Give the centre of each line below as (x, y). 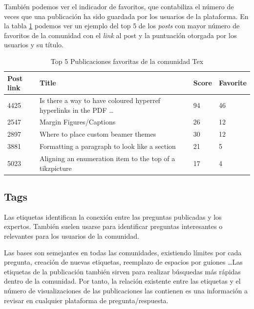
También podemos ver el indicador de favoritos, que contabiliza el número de (119, 6)
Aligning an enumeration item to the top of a (107, 158)
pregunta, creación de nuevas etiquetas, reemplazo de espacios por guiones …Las (123, 262)
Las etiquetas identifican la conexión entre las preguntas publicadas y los (113, 216)
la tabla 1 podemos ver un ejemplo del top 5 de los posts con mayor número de (122, 26)
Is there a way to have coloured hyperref (100, 100)
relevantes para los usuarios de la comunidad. (72, 236)
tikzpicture (55, 168)
